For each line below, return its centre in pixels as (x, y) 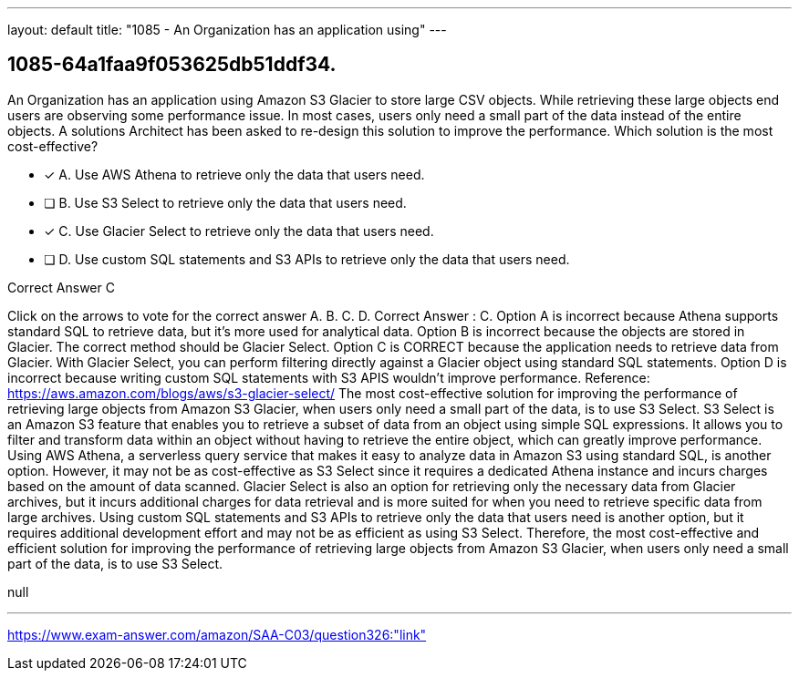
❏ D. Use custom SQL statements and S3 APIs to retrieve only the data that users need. (307, 259)
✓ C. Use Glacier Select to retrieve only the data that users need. (239, 231)
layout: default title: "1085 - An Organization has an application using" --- (227, 30)
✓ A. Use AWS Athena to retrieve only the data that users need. (234, 174)
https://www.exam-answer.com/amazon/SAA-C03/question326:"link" (217, 634)
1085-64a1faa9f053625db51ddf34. (172, 65)
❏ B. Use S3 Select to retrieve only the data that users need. (225, 202)
